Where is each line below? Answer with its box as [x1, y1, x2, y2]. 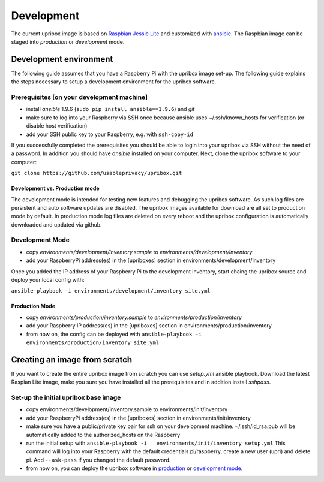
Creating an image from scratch [11, 354, 133, 364]
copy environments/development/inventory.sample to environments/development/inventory [26, 248, 253, 255]
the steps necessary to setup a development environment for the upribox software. [11, 78, 217, 85]
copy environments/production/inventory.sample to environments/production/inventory [26, 314, 242, 321]
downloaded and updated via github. [11, 221, 102, 228]
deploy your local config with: [11, 276, 85, 283]
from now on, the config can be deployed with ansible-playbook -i [26, 330, 202, 338]
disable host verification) [26, 122, 88, 129]
